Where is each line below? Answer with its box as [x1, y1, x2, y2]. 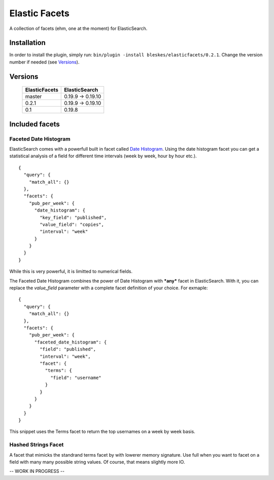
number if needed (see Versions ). [9, 59, 80, 65]
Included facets [9, 120, 60, 128]
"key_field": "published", [40, 215, 107, 220]
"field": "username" [50, 374, 101, 381]
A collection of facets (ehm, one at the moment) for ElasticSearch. [9, 25, 148, 31]
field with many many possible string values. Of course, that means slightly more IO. [9, 459, 185, 465]
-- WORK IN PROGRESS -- [9, 468, 65, 474]
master [25, 93, 42, 100]
